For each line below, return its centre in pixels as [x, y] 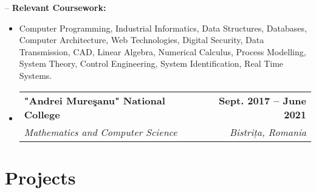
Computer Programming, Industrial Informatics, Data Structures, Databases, [163, 28]
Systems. [36, 75]
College [42, 114]
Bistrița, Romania [268, 132]
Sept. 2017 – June [263, 100]
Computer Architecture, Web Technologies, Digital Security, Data [142, 40]
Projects [40, 177]
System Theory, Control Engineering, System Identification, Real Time [151, 63]
